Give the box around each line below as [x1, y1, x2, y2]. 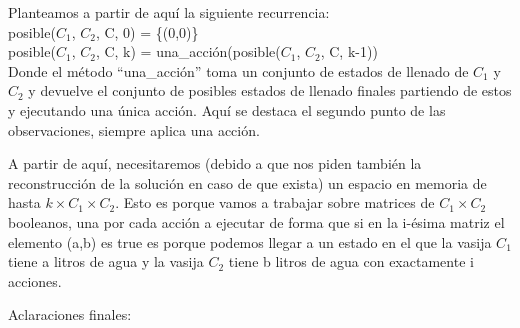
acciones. [8, 270, 62, 291]
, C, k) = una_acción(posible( [95, 41, 281, 62]
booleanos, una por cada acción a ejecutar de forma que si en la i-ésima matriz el [8, 211, 505, 232]
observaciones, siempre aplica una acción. [8, 119, 260, 140]
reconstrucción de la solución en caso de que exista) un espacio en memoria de [8, 172, 487, 193]
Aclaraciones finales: [8, 304, 132, 325]
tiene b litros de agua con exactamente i [228, 251, 474, 272]
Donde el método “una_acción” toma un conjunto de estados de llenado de [8, 60, 469, 81]
